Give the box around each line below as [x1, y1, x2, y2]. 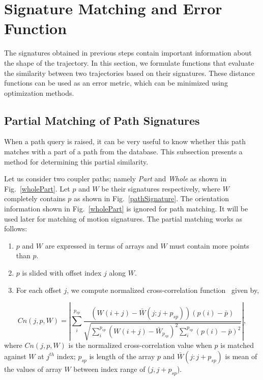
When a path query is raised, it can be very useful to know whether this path [4, 136, 246, 147]
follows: [4, 223, 27, 234]
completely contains [4, 193, 66, 204]
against [4, 350, 26, 361]
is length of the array [89, 350, 155, 361]
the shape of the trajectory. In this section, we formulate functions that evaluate [4, 57, 254, 68]
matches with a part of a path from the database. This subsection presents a [4, 146, 243, 157]
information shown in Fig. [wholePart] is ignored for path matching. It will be [4, 203, 248, 214]
